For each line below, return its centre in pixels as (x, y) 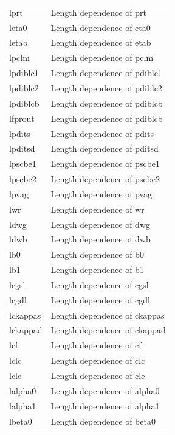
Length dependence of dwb (101, 239)
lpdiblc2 (24, 87)
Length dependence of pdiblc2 (106, 87)
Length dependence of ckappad (108, 330)
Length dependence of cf (96, 345)
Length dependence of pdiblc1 (106, 73)
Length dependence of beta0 (103, 421)
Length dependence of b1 (97, 270)
